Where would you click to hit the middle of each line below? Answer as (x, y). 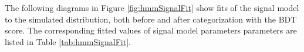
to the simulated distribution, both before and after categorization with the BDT (151, 19)
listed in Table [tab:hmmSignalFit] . (68, 41)
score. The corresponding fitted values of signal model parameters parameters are (151, 30)
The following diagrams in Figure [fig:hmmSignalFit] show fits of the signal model (152, 8)
